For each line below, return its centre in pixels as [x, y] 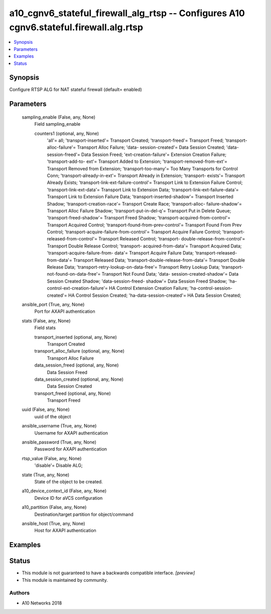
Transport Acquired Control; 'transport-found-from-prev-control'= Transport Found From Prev [144, 225]
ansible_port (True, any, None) [53, 304]
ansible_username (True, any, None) [59, 426]
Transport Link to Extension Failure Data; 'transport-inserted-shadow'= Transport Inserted [140, 197]
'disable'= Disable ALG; [58, 466]
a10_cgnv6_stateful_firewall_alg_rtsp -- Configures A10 [127, 13]
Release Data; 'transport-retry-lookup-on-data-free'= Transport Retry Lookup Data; [133, 267]
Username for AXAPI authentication [71, 433]
